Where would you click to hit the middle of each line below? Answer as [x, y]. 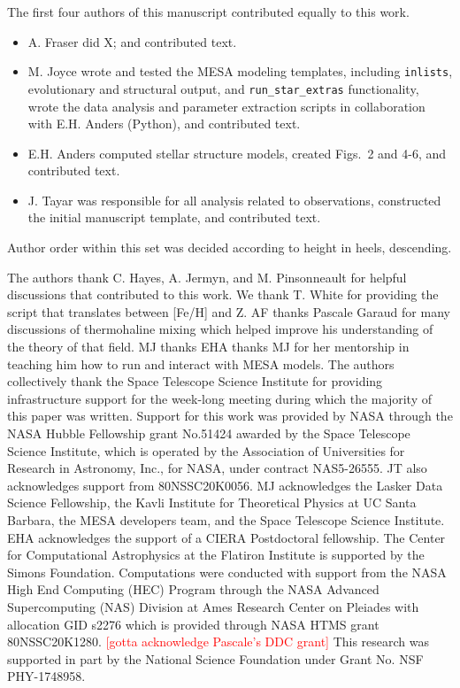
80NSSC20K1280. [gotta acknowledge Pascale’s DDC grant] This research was [218, 642]
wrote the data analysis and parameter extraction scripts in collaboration [226, 106]
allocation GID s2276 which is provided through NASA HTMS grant [193, 624]
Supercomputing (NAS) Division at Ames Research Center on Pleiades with [213, 606]
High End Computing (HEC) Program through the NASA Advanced [193, 589]
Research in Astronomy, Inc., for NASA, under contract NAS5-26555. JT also [217, 468]
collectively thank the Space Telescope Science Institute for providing [195, 381]
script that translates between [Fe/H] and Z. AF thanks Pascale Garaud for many [229, 311]
